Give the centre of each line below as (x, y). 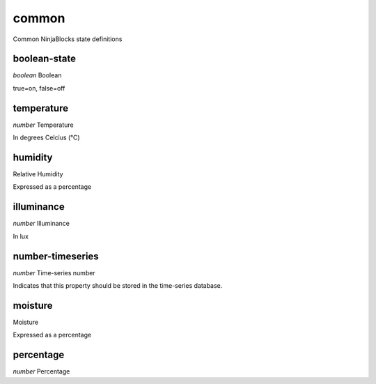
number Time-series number (54, 272)
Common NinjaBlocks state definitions (68, 39)
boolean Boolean (37, 75)
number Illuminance (41, 224)
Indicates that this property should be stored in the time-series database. (118, 286)
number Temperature (43, 125)
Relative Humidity (38, 174)
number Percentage (41, 371)
